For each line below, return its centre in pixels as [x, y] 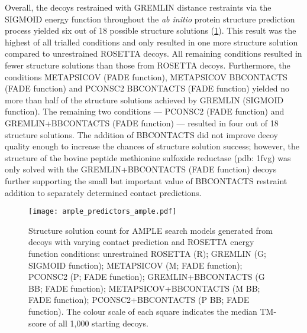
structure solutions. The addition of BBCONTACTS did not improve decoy [141, 134]
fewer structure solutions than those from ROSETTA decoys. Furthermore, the [148, 65]
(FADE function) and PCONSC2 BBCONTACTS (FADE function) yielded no [147, 88]
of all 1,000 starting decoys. [99, 323]
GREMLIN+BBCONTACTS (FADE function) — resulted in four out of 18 [142, 123]
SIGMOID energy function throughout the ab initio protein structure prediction [150, 19]
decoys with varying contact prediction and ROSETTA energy [141, 242]
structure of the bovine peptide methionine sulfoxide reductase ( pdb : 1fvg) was [148, 157]
